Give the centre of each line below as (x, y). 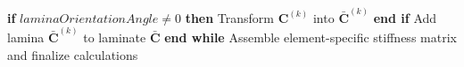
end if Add (405, 17)
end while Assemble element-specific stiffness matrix (311, 37)
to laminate (115, 37)
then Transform (229, 17)
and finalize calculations (73, 54)
